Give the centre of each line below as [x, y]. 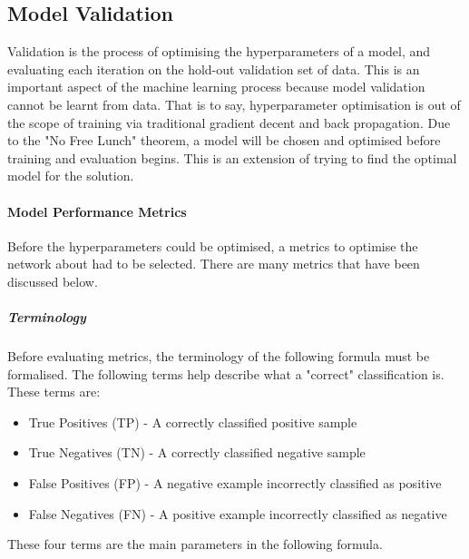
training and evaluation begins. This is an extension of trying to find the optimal [232, 157]
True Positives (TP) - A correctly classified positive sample [193, 422]
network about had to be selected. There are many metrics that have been [214, 264]
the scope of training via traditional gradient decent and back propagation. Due [229, 122]
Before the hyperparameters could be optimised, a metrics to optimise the [213, 245]
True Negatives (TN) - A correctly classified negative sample [197, 452]
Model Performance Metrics [97, 211]
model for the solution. [71, 176]
